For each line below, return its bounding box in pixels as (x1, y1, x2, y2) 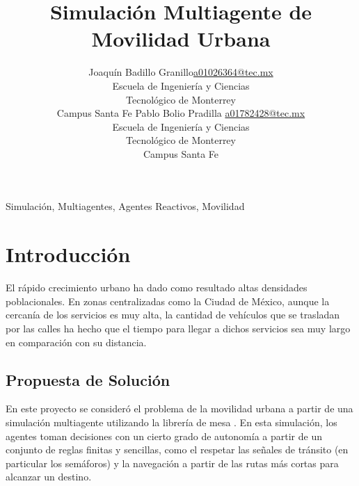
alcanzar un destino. (6, 469, 92, 484)
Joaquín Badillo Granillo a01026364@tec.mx (88, 65, 273, 79)
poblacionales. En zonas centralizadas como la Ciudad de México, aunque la (6, 293, 330, 308)
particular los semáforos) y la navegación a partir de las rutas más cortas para (6, 455, 339, 470)
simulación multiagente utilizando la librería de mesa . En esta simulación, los (6, 414, 337, 429)
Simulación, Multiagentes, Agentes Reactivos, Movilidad (6, 199, 245, 213)
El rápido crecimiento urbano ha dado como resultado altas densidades (6, 280, 308, 295)
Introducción (6, 240, 131, 268)
